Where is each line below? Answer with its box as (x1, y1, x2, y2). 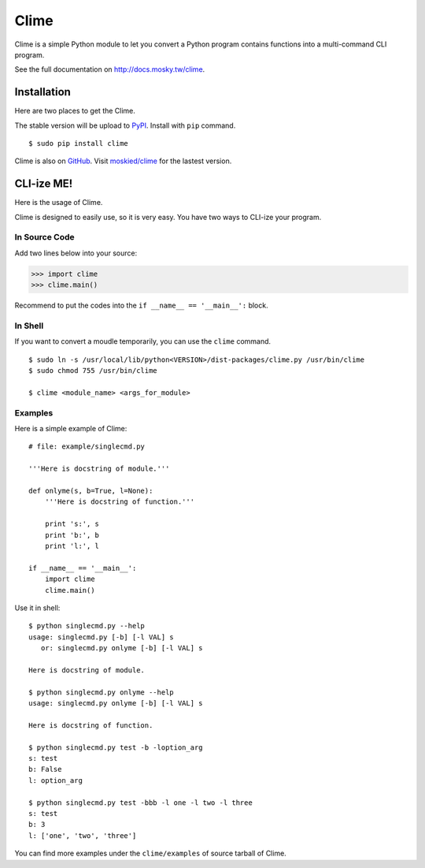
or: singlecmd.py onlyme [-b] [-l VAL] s (40, 643, 204, 653)
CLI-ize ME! (14, 177, 73, 191)
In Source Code (14, 232, 75, 243)
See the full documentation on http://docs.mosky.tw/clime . (14, 65, 205, 74)
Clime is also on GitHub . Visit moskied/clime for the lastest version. (14, 156, 232, 166)
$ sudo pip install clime (28, 139, 129, 148)
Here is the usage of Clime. (14, 198, 103, 207)
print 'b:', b (44, 531, 100, 539)
